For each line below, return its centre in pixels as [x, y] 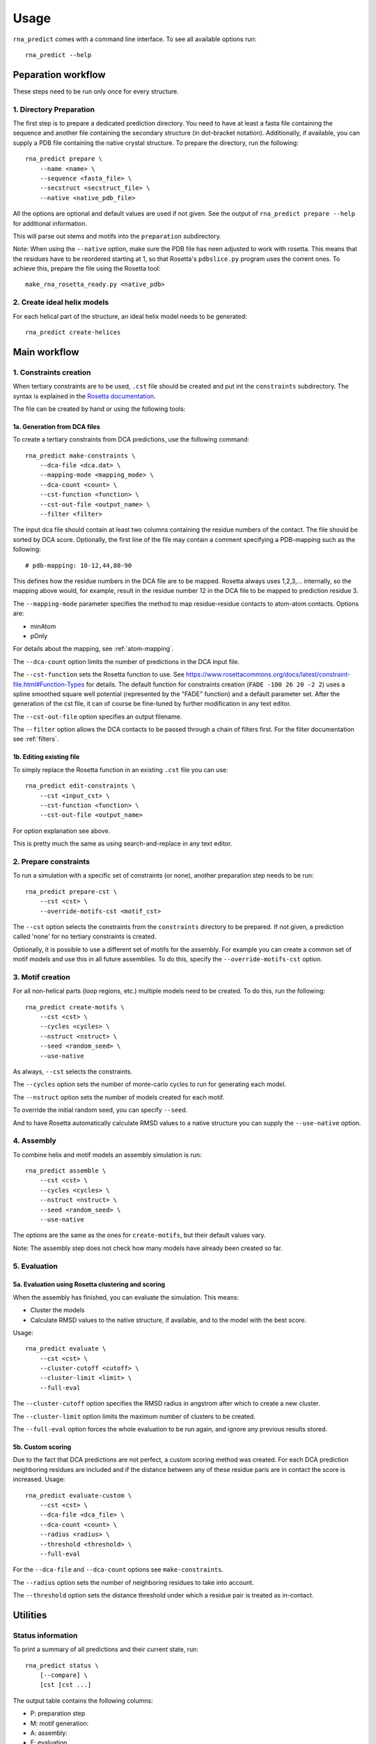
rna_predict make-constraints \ [80, 456]
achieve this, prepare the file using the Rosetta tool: [87, 269]
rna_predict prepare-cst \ [71, 892]
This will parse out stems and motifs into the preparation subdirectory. [117, 236]
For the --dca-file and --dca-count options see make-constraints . [118, 1570]
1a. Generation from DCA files [56, 426]
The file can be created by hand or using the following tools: [99, 409]
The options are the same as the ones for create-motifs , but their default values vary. [139, 1235]
